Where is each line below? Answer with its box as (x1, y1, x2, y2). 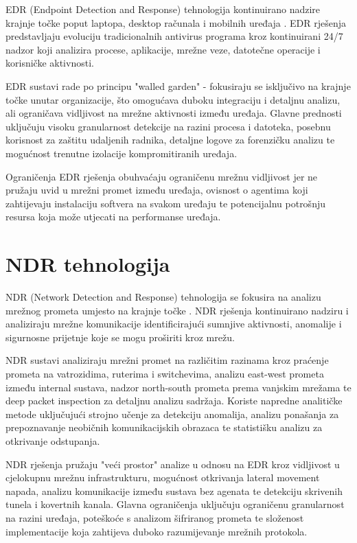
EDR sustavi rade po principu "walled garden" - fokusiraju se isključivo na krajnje (5, 78, 351, 93)
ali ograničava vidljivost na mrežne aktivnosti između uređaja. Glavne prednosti (5, 106, 342, 120)
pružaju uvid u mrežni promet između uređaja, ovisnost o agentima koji (5, 183, 308, 197)
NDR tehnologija (5, 250, 170, 278)
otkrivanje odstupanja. (5, 433, 100, 448)
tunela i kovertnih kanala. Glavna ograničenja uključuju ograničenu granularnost (5, 497, 345, 511)
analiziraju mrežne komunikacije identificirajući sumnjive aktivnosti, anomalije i (5, 316, 342, 331)
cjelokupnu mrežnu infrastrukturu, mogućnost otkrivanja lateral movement (5, 470, 320, 485)
